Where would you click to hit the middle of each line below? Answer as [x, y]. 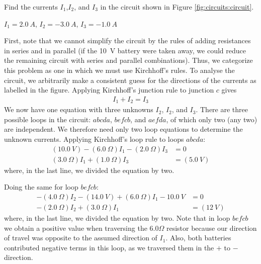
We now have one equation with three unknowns [79, 109]
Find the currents [31, 7]
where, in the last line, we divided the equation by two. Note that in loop [117, 217]
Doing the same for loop [41, 187]
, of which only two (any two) [212, 119]
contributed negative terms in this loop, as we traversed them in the [109, 247]
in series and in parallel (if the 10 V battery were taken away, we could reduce [125, 50]
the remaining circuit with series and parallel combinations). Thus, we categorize [128, 60]
